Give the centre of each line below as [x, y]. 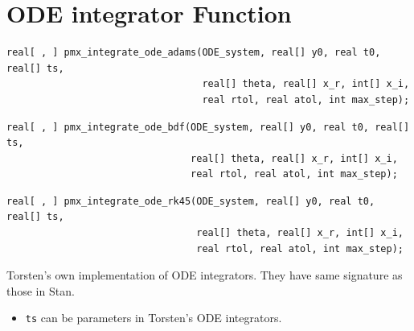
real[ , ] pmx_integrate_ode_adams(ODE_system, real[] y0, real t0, [194, 53]
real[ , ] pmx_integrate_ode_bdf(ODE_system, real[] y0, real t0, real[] [208, 127]
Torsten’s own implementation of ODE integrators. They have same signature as [205, 275]
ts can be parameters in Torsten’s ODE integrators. [154, 318]
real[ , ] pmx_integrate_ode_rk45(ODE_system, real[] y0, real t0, [191, 201]
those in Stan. [41, 290]
